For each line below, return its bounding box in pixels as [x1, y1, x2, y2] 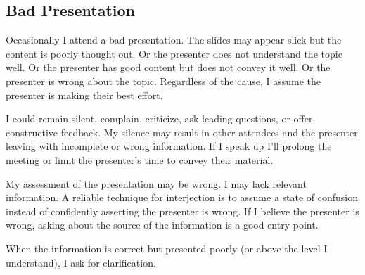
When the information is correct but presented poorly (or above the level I [6, 241, 328, 255]
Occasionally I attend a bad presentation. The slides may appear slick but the [6, 32, 342, 47]
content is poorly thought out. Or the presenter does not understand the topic [6, 46, 342, 60]
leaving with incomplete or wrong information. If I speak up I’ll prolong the [6, 139, 332, 153]
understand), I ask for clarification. [6, 255, 156, 269]
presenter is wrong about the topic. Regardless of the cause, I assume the [6, 73, 321, 88]
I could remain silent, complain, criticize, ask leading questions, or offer [6, 111, 313, 126]
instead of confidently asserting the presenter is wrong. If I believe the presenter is [6, 203, 359, 218]
